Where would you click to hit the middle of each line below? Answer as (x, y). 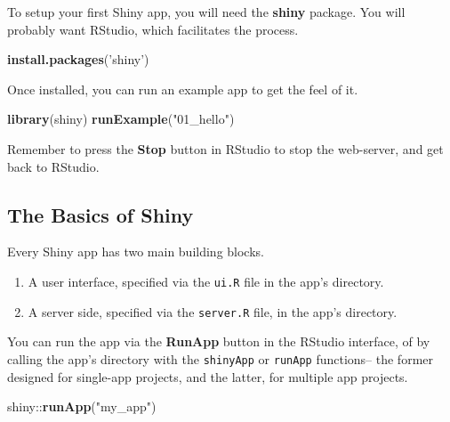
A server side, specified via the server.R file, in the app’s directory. (213, 311)
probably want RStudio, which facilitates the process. (153, 29)
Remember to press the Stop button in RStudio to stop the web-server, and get (225, 148)
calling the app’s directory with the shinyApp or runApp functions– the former (220, 358)
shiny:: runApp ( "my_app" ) (82, 406)
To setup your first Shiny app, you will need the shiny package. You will (206, 12)
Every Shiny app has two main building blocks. (136, 252)
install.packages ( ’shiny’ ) (78, 59)
